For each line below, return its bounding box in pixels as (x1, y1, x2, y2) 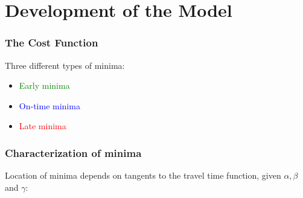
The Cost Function (5, 35, 98, 50)
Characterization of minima (5, 145, 142, 160)
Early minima (19, 79, 70, 92)
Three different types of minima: (5, 59, 125, 71)
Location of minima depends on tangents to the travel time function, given (5, 169, 281, 182)
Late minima (19, 120, 66, 132)
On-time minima (19, 99, 80, 112)
